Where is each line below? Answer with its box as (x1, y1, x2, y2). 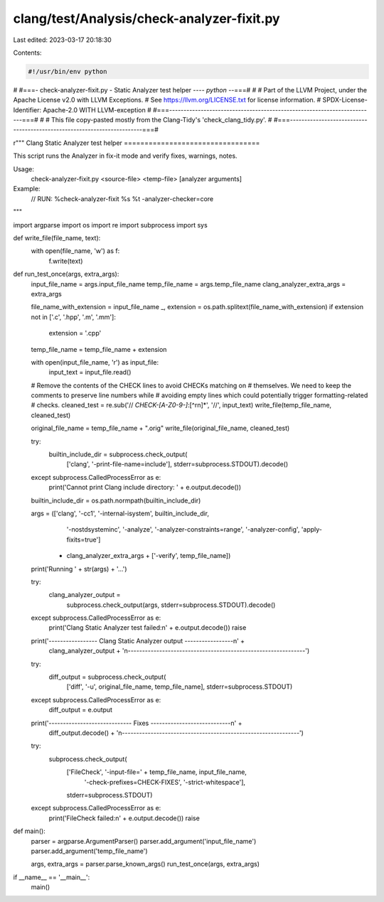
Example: (13, 185, 41, 193)
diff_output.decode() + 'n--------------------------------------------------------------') (48, 729, 304, 737)
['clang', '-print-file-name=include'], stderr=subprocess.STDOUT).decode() (66, 460, 289, 468)
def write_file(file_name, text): (13, 233, 101, 242)
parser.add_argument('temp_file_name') (31, 847, 149, 855)
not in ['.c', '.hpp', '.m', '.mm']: (31, 313, 117, 321)
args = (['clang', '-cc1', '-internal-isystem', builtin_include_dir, (31, 509, 210, 517)
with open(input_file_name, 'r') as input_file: (31, 358, 159, 366)
